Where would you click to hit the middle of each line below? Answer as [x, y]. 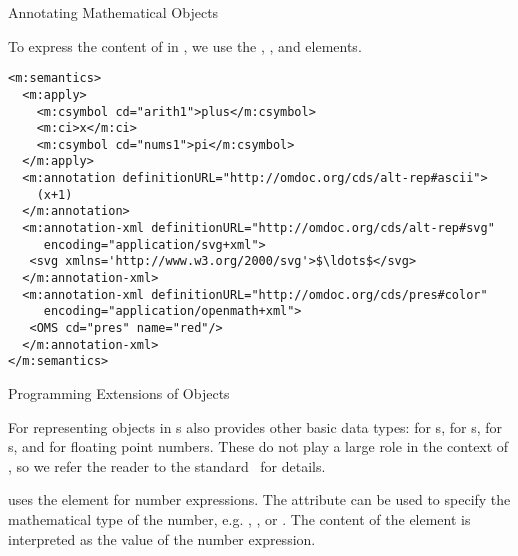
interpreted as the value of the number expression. [162, 538]
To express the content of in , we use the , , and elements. [185, 45]
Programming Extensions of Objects [119, 393]
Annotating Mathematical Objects [113, 12]
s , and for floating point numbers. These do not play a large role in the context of [258, 446]
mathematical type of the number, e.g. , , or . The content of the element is [239, 518]
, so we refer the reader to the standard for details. [167, 465]
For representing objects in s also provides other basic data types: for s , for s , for [255, 426]
